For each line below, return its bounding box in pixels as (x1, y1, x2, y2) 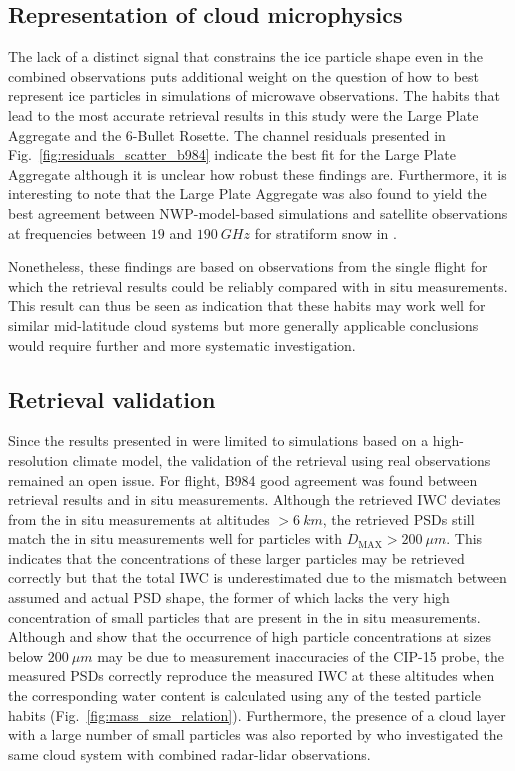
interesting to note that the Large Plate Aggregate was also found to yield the (8, 183, 487, 204)
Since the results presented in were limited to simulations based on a (8, 430, 429, 451)
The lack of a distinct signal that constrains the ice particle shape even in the (8, 46, 483, 67)
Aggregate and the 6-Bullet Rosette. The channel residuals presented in (8, 124, 446, 145)
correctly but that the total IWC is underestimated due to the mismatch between (8, 567, 507, 588)
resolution (8, 449, 69, 470)
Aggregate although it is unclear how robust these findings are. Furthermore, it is (8, 163, 507, 184)
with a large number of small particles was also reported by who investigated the (8, 724, 503, 745)
